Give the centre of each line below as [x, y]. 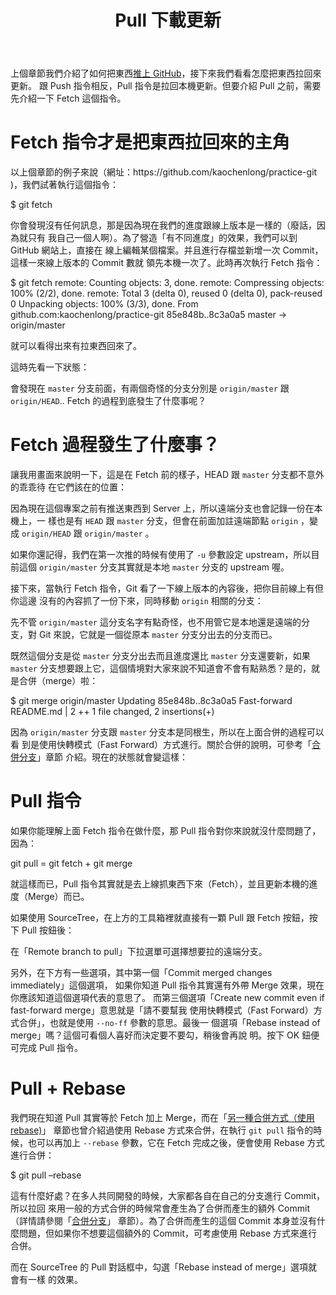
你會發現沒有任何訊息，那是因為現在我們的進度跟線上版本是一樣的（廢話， [163, 225]
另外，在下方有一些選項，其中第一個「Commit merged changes [141, 972]
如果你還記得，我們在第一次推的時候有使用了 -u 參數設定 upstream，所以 [161, 555]
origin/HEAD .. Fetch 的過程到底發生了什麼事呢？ [108, 401]
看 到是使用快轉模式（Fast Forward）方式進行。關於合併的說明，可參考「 [161, 745]
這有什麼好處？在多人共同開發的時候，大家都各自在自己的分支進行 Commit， [168, 1195]
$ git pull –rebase [46, 1175]
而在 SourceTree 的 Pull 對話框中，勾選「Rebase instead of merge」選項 [159, 1267]
